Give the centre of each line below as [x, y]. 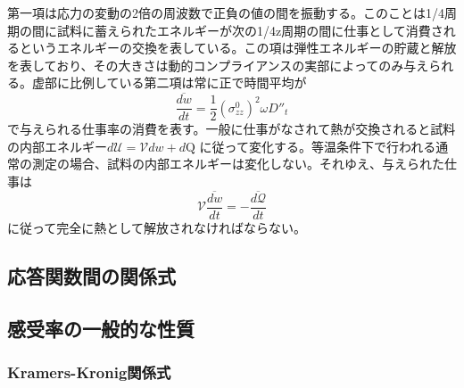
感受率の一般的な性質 [101, 328]
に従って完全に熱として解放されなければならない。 [157, 227]
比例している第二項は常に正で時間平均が [188, 83]
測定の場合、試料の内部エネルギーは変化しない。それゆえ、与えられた [238, 164]
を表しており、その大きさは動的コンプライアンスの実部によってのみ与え [218, 65]
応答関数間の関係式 [91, 275]
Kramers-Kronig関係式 [89, 371]
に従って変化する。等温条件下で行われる [318, 146]
